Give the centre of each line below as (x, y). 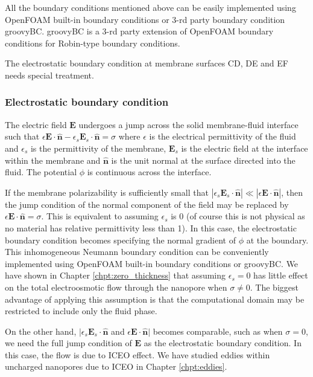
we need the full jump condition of (68, 343)
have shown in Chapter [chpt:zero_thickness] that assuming (115, 275)
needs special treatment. (49, 75)
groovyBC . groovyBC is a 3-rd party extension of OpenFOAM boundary (139, 31)
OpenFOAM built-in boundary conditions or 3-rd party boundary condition (145, 19)
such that (22, 136)
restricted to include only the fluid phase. (81, 311)
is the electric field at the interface (245, 148)
